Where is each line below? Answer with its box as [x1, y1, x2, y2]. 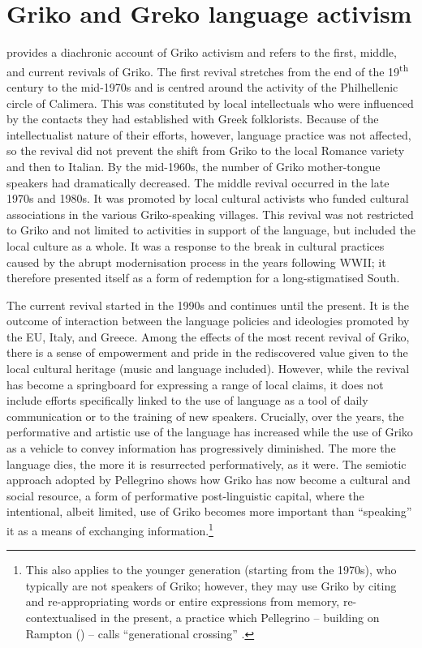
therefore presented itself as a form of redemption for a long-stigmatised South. [6, 269, 400, 286]
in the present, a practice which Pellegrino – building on [100, 609, 380, 626]
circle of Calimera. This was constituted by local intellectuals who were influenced [6, 94, 414, 111]
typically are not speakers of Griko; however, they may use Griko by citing [25, 577, 397, 594]
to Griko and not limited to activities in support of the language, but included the [6, 221, 416, 238]
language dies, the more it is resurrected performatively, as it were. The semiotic [6, 455, 407, 472]
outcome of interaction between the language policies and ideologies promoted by [6, 312, 410, 329]
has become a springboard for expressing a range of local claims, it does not [6, 375, 384, 393]
